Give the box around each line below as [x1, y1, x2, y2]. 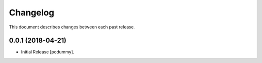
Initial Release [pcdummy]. [21, 49, 75, 55]
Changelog [9, 7, 54, 18]
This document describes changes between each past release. [9, 24, 135, 30]
